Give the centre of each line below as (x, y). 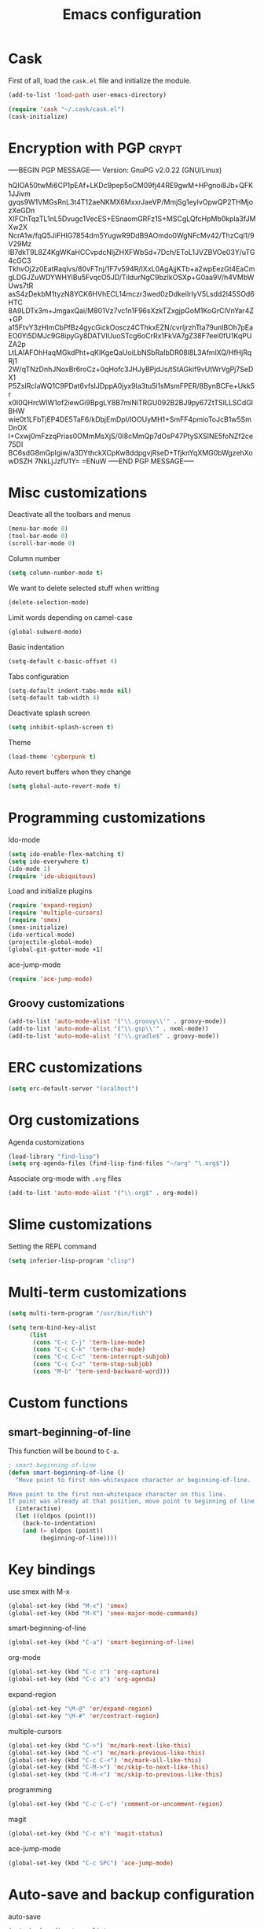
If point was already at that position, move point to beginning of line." (135, 1501)
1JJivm (20, 194)
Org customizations (74, 1120)
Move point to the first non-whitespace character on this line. (117, 1494)
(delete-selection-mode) (49, 602)
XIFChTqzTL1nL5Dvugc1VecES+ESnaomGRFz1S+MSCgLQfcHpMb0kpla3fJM (132, 219)
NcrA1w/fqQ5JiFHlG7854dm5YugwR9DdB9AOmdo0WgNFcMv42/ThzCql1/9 (131, 235)
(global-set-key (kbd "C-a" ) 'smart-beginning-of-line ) (101, 1643)
